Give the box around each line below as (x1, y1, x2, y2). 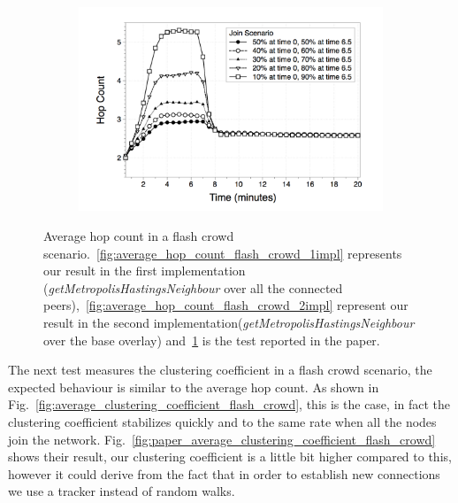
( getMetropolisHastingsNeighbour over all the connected (43, 278, 343, 297)
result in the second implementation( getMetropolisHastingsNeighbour (43, 313, 415, 332)
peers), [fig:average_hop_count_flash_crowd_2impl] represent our (43, 296, 408, 314)
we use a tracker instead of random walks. (8, 482, 235, 500)
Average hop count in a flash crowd (43, 227, 234, 245)
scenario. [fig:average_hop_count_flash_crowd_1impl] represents (43, 244, 402, 262)
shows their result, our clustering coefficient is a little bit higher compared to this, (8, 447, 452, 466)
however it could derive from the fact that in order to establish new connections (8, 464, 440, 483)
